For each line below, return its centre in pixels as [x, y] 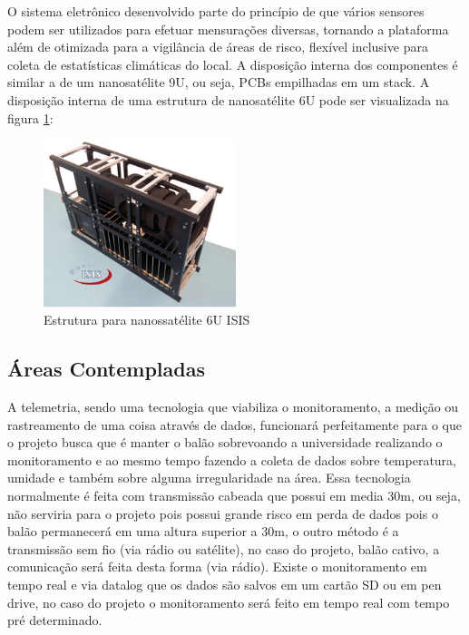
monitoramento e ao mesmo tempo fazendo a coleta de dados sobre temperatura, [232, 459]
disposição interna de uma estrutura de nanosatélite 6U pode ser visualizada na [228, 99]
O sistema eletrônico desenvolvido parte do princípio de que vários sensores [216, 11]
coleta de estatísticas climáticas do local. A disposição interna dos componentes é [233, 64]
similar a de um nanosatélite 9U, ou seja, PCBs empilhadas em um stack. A [219, 82]
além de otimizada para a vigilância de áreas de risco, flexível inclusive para [218, 47]
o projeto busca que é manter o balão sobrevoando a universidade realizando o [225, 442]
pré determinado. [55, 620]
